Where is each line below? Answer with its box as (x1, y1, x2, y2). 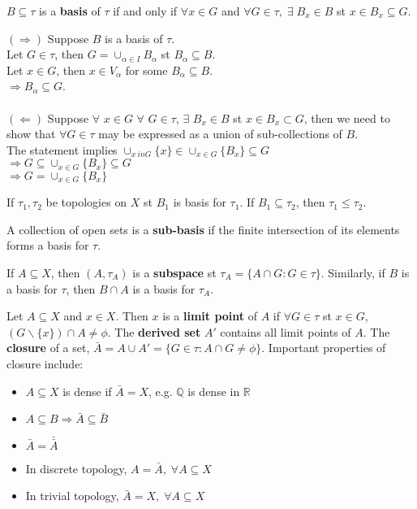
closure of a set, (6, 339, 90, 356)
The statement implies (6, 141, 118, 158)
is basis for (173, 194, 226, 211)
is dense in (187, 382, 240, 399)
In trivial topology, (25, 487, 119, 504)
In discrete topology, (25, 459, 127, 476)
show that (6, 125, 56, 142)
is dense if (62, 382, 112, 399)
